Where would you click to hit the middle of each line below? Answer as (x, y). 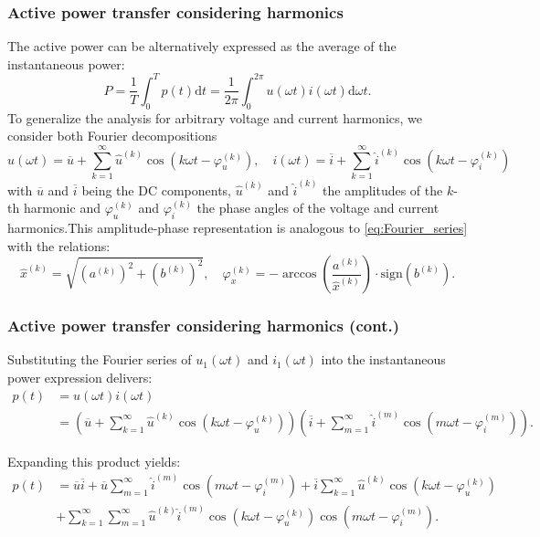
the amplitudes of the (383, 190)
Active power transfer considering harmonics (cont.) (203, 326)
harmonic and (62, 208)
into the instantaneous (383, 359)
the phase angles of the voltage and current (318, 208)
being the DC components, (156, 190)
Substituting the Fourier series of (100, 359)
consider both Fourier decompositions (112, 136)
